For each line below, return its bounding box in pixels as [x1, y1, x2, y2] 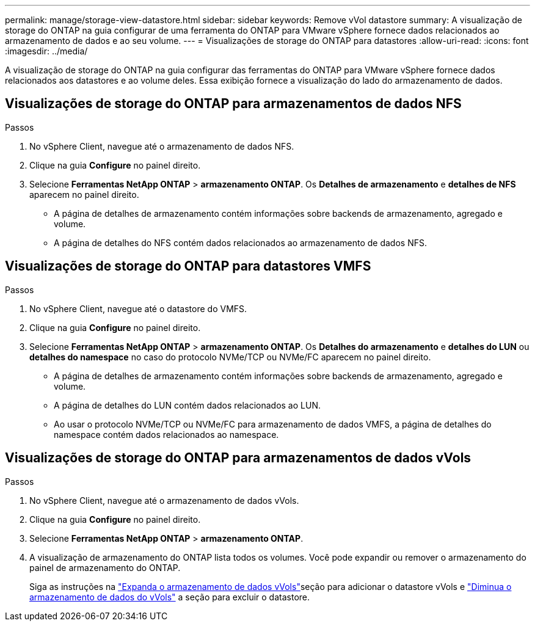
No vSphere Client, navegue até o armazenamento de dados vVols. [29, 495, 299, 506]
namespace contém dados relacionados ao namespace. [54, 429, 279, 440]
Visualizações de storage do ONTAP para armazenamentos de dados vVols [5, 450, 471, 466]
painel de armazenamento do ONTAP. [29, 562, 181, 573]
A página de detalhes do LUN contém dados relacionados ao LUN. [54, 399, 321, 410]
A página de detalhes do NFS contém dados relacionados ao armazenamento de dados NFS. [54, 237, 427, 248]
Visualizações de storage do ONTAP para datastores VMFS [5, 258, 371, 274]
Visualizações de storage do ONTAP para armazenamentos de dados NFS [5, 96, 462, 112]
